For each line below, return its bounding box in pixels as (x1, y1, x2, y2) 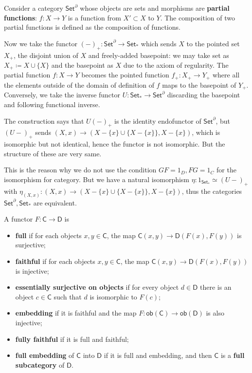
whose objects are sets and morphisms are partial (80, 3, 230, 13)
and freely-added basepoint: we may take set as (88, 50, 229, 60)
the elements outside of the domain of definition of (4, 79, 154, 90)
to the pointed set (186, 38, 240, 48)
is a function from (68, 12, 121, 22)
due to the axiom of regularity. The (123, 60, 229, 70)
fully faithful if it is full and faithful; (15, 334, 129, 344)
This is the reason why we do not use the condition (4, 165, 157, 175)
